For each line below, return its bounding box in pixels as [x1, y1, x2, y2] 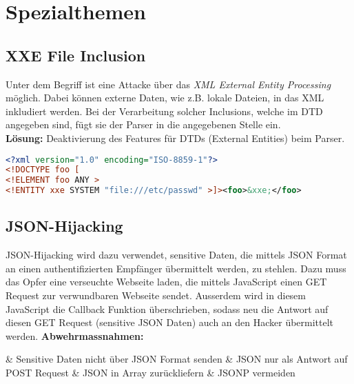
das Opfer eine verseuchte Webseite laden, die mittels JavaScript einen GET [6, 274, 327, 289]
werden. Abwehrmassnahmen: [6, 328, 144, 343]
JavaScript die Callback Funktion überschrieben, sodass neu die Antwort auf [6, 301, 329, 316]
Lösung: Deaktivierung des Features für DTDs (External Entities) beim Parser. [6, 130, 345, 145]
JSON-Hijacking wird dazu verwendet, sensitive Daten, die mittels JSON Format [6, 247, 347, 262]
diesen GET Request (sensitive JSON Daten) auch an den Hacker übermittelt [6, 315, 334, 330]
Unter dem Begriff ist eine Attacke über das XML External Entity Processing [6, 77, 331, 91]
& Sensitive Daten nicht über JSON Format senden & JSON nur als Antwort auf [6, 352, 348, 366]
